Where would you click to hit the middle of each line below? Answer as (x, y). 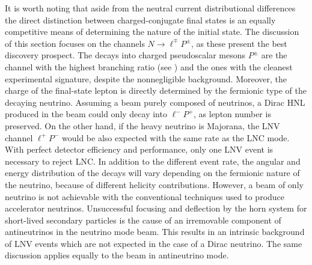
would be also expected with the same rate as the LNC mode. (176, 137)
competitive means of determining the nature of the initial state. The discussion (152, 32)
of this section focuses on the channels (75, 43)
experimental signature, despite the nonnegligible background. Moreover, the (146, 78)
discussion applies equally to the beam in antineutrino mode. (117, 255)
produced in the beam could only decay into (86, 114)
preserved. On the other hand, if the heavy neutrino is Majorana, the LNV (142, 125)
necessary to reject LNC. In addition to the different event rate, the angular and (153, 161)
